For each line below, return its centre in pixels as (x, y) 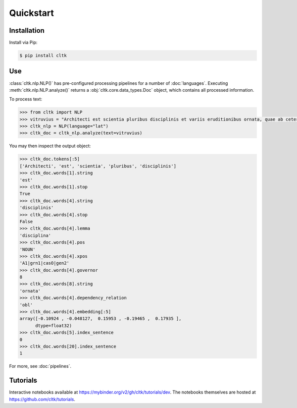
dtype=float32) (54, 325)
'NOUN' (27, 249)
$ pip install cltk (43, 56)
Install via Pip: (23, 43)
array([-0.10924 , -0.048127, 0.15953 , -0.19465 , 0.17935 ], (100, 319)
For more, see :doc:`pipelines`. (40, 366)
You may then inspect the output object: (50, 146)
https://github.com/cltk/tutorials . (42, 399)
